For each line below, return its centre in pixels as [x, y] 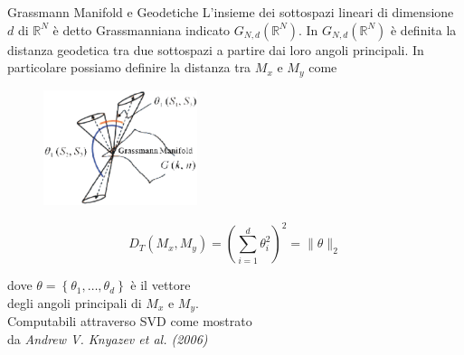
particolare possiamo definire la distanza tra [129, 67]
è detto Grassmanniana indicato [142, 29]
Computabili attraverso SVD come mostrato [130, 321]
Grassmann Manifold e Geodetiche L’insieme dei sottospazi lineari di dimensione [231, 12]
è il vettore [161, 285]
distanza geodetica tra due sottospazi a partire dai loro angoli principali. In [216, 49]
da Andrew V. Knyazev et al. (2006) [108, 339]
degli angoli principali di [75, 303]
